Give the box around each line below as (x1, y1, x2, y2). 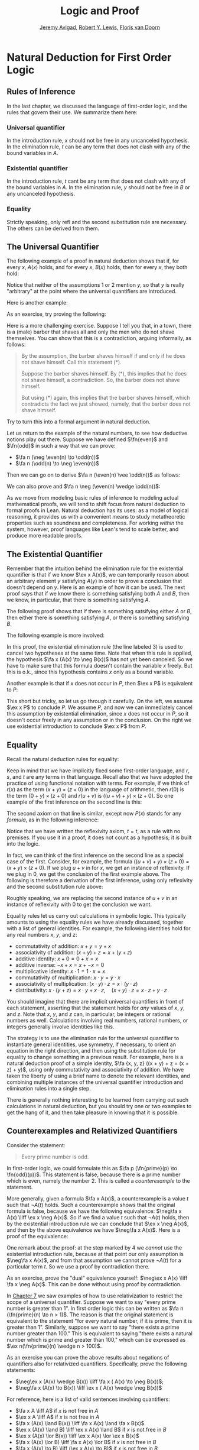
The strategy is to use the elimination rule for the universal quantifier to (6, 1035, 180, 1042)
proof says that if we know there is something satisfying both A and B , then (6, 590, 190, 597)
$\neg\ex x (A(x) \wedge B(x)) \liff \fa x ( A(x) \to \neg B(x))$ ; (15, 1378, 164, 1385)
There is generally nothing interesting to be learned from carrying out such (6, 1096, 189, 1103)
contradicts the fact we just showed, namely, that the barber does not (21, 400, 191, 407)
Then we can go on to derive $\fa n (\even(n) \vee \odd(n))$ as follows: (6, 471, 181, 478)
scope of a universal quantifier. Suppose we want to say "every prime (6, 1298, 176, 1305)
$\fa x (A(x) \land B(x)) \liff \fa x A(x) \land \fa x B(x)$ (15, 1419, 145, 1426)
